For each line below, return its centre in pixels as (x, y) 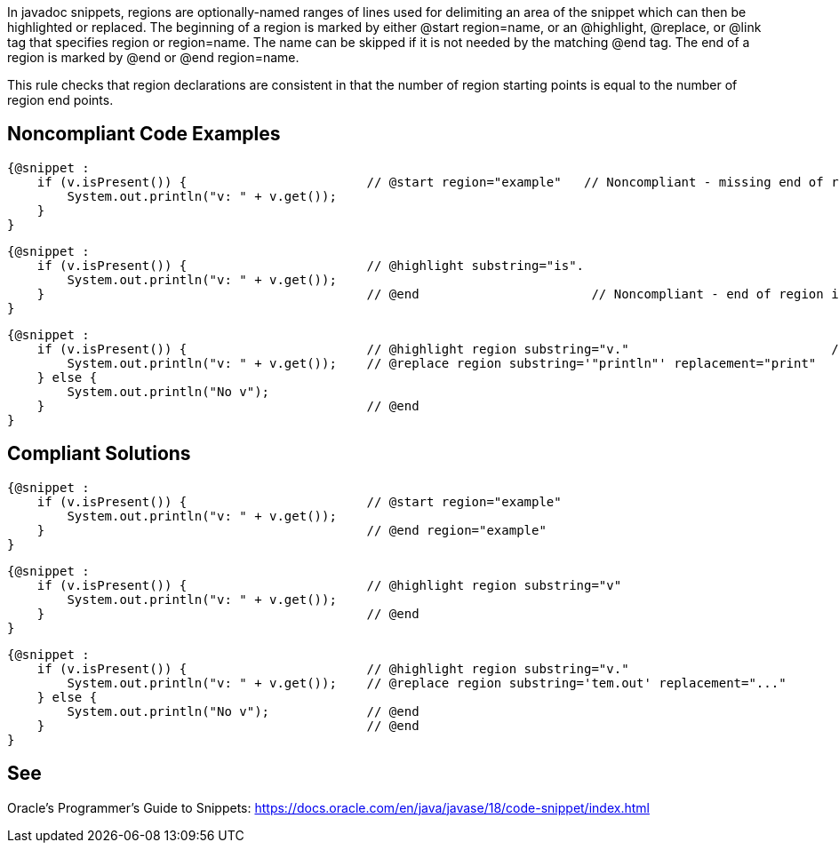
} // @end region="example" (292, 530)
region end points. (60, 100)
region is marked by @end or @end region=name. (153, 57)
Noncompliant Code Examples (144, 134)
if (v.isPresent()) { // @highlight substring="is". (311, 265)
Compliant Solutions (99, 454)
